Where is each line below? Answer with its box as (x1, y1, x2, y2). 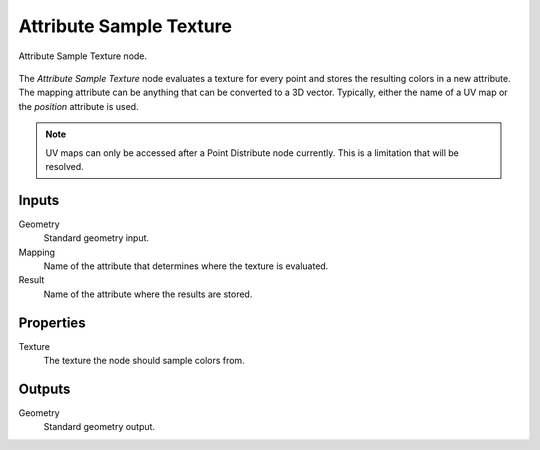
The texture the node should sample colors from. (43, 355, 245, 367)
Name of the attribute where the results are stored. (43, 288, 253, 300)
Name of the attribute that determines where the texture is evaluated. (43, 260, 329, 272)
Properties (18, 314, 86, 331)
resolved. (45, 160, 84, 172)
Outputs (18, 380, 71, 397)
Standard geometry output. (43, 421, 155, 433)
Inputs (18, 191, 60, 209)
